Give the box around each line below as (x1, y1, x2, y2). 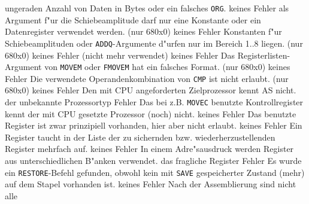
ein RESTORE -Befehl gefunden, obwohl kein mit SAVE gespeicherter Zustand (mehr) (5, 166, 305, 178)
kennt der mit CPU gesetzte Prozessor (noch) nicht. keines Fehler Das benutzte (5, 107, 296, 120)
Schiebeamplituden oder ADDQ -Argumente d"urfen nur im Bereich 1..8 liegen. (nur (5, 36, 303, 49)
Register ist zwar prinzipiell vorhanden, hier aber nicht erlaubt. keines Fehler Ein (5, 119, 302, 132)
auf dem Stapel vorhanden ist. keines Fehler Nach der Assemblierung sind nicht (5, 178, 296, 190)
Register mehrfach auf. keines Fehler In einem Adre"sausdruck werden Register (5, 142, 294, 155)
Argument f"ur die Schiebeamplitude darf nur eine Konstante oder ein (5, 13, 261, 26)
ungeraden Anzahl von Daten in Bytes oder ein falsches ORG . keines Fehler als (5, 2, 289, 14)
